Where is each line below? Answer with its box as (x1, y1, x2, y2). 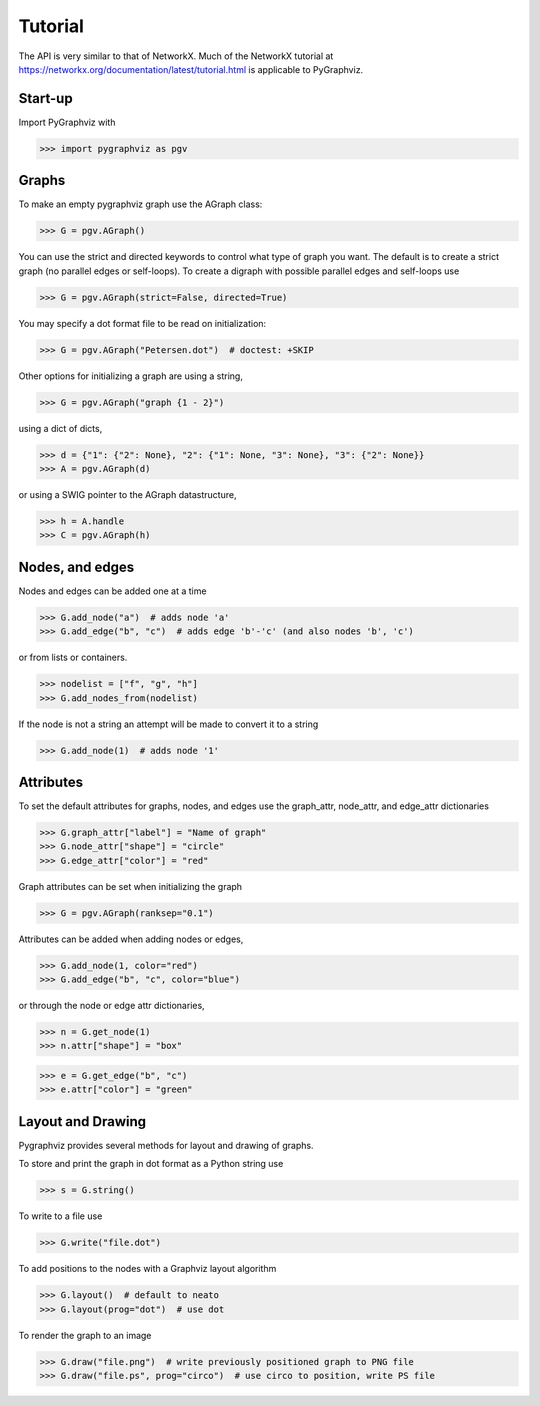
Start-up (18, 90, 74, 107)
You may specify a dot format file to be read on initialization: (18, 317, 267, 329)
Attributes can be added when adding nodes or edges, (18, 933, 244, 945)
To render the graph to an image (18, 1329, 152, 1341)
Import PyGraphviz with (18, 116, 116, 128)
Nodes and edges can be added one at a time (18, 585, 207, 597)
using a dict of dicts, (18, 422, 103, 434)
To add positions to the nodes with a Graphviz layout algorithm (18, 1263, 277, 1275)
